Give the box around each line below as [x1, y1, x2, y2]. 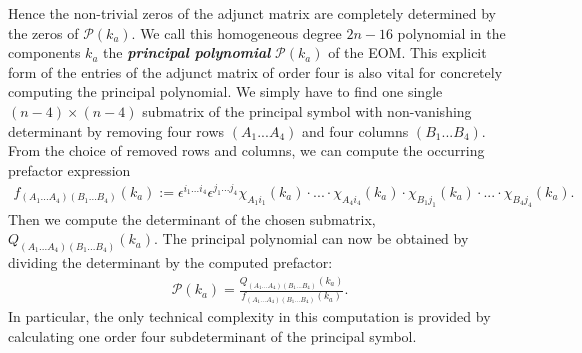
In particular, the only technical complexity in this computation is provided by [8, 306, 491, 327]
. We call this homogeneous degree [131, 22, 342, 43]
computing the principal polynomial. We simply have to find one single [8, 81, 443, 102]
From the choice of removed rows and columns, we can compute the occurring [8, 140, 485, 161]
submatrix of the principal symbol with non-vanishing [142, 100, 472, 121]
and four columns [301, 120, 409, 141]
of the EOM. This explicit [328, 42, 487, 63]
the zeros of [8, 22, 79, 43]
